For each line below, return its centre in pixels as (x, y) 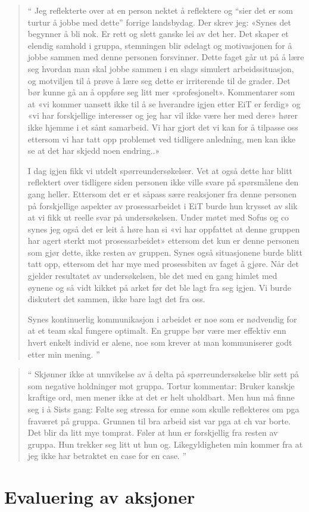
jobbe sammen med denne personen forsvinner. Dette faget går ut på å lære (166, 57)
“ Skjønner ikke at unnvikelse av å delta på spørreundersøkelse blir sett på (163, 374)
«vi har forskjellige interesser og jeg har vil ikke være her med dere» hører (163, 115)
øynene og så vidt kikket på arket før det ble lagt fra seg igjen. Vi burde (159, 287)
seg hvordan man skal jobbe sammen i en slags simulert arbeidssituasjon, (161, 68)
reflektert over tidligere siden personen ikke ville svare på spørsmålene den (163, 182)
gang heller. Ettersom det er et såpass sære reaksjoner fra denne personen (162, 193)
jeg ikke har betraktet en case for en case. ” (107, 456)
